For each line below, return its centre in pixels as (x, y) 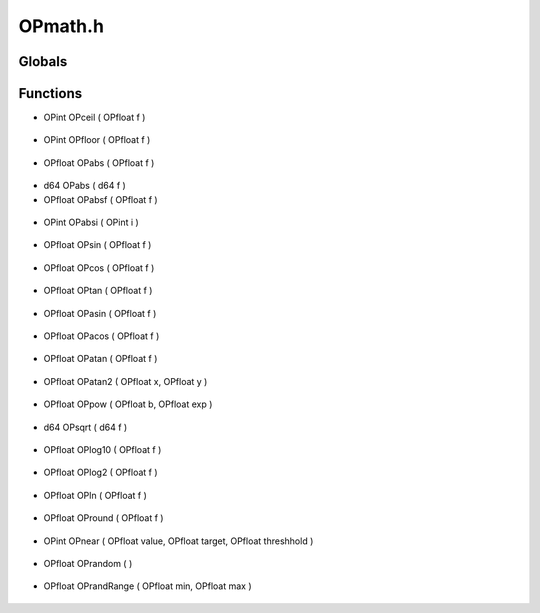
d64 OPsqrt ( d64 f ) (85, 427)
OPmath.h (61, 26)
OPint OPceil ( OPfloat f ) (94, 117)
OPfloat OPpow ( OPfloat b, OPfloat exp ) (128, 404)
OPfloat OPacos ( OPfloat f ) (101, 336)
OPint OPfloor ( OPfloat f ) (97, 140)
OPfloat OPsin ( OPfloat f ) (97, 245)
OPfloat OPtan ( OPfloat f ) (98, 291)
